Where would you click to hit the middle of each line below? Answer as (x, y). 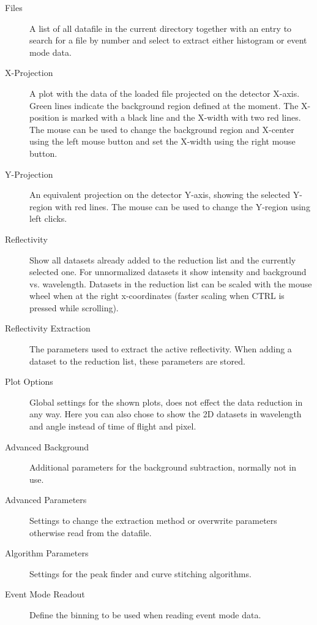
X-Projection (29, 73)
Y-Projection (29, 174)
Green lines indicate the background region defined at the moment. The (164, 105)
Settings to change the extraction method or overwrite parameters (153, 520)
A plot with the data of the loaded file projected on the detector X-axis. (165, 93)
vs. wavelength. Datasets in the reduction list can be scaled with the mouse (171, 283)
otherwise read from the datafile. (91, 532)
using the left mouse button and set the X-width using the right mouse (162, 141)
